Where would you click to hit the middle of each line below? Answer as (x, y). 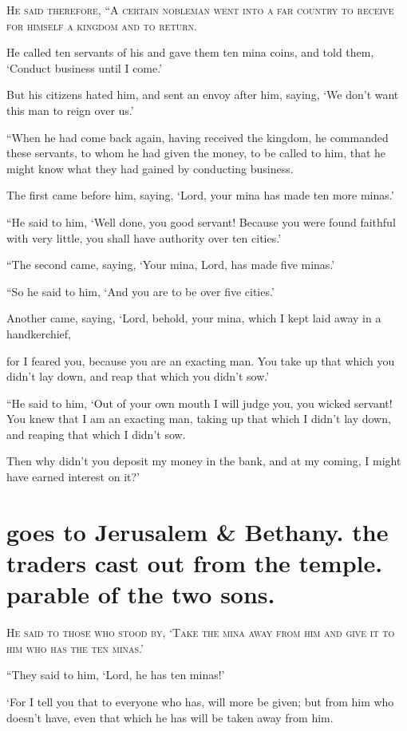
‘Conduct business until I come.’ (85, 67)
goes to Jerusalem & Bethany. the (198, 531)
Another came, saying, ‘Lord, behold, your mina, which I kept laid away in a (194, 318)
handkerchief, (39, 333)
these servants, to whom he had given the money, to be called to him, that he (196, 153)
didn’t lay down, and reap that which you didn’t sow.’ (138, 376)
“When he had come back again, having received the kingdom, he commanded (198, 137)
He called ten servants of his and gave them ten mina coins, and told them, (190, 52)
